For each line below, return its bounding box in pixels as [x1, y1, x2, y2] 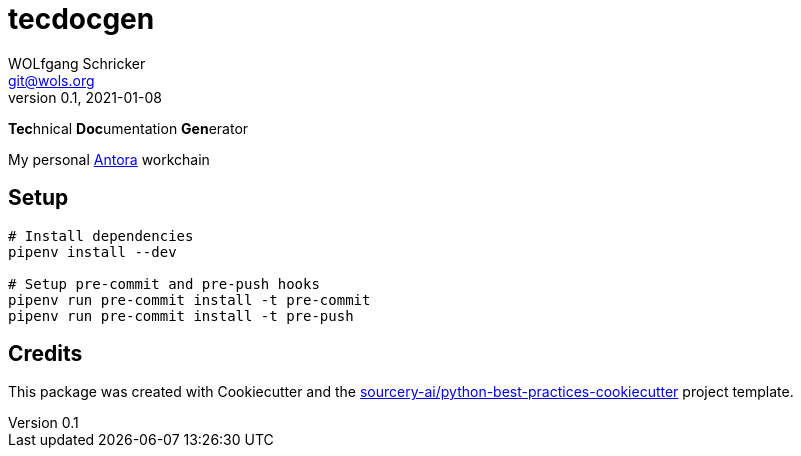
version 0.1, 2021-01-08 [8, 88, 162, 106]
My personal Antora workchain [8, 150, 210, 168]
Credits [8, 341, 83, 367]
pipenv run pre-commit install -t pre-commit [8, 291, 371, 308]
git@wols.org [8, 71, 95, 89]
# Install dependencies [8, 227, 194, 244]
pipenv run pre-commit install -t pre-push [8, 307, 354, 324]
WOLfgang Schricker [8, 54, 146, 72]
